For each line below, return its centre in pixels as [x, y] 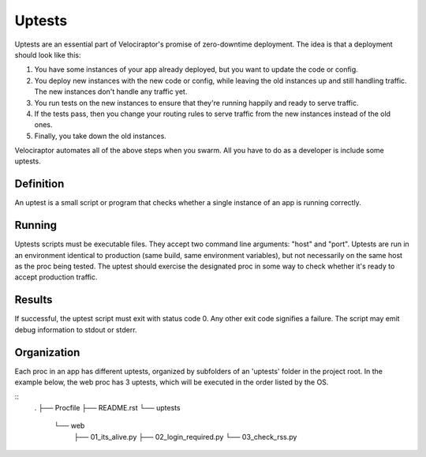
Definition [39, 184]
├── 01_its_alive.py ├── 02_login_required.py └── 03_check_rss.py [185, 436]
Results [34, 300]
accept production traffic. [56, 277]
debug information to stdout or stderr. [76, 330]
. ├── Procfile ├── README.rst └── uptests [107, 407]
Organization [47, 352]
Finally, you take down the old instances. [101, 136]
